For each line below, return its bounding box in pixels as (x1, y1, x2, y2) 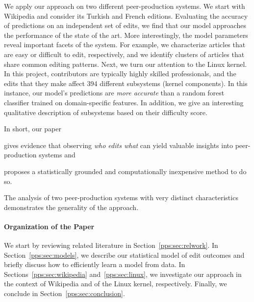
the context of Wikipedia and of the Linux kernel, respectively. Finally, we (4, 278, 227, 289)
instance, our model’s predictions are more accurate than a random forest (4, 88, 225, 98)
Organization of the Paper (4, 221, 95, 231)
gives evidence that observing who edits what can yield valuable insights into (4, 140, 233, 150)
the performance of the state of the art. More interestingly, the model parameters (4, 30, 248, 40)
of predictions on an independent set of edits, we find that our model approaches (4, 20, 246, 30)
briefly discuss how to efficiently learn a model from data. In (4, 259, 185, 270)
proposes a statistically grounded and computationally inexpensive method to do (4, 166, 247, 176)
